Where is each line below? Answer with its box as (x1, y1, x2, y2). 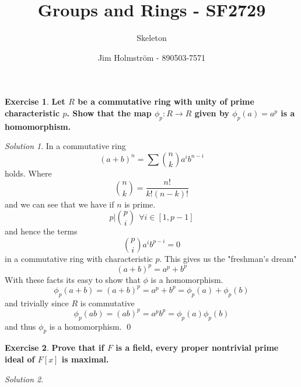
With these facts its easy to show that (5, 273, 141, 285)
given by (194, 106, 229, 119)
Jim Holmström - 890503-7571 (97, 51, 206, 63)
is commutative (80, 296, 135, 309)
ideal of (5, 353, 35, 365)
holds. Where (5, 167, 52, 179)
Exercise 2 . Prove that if (5, 341, 104, 354)
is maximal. (61, 353, 109, 365)
